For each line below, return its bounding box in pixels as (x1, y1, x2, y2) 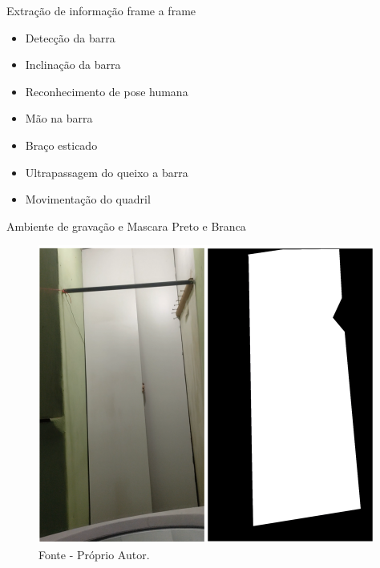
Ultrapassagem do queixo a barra (25, 163, 188, 180)
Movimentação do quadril (25, 191, 151, 207)
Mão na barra (25, 110, 93, 127)
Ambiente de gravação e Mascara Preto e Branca (6, 217, 246, 234)
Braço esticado (25, 136, 98, 153)
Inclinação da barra (25, 56, 121, 73)
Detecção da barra (25, 29, 115, 46)
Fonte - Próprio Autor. (38, 546, 150, 562)
